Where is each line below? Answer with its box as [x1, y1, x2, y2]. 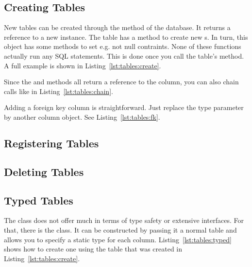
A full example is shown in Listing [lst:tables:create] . [4, 60, 161, 70]
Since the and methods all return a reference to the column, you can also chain [4, 77, 239, 87]
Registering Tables [4, 135, 99, 150]
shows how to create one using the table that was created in [4, 244, 183, 254]
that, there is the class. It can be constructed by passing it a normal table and [4, 224, 237, 235]
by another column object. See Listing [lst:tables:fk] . [4, 111, 160, 122]
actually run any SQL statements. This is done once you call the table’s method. [4, 50, 244, 61]
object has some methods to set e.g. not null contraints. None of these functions [4, 41, 241, 51]
